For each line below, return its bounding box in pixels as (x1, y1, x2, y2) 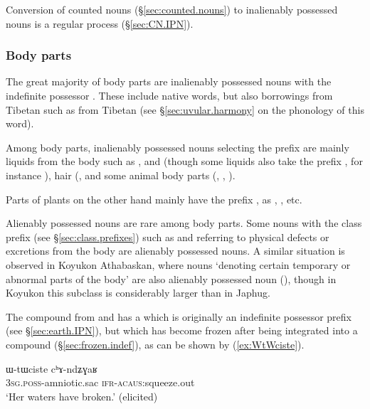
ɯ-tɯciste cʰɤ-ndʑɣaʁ (6, 361, 97, 376)
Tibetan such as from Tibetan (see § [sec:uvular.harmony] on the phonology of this (6, 102, 364, 117)
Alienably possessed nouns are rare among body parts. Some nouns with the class (6, 216, 362, 230)
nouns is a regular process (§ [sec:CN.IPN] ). (6, 16, 194, 31)
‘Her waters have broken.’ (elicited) (6, 388, 158, 403)
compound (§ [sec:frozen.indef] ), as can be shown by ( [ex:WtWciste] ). (6, 336, 305, 351)
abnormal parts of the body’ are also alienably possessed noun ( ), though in (6, 271, 337, 286)
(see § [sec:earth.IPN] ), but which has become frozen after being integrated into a (6, 323, 358, 338)
